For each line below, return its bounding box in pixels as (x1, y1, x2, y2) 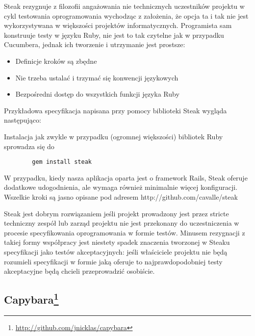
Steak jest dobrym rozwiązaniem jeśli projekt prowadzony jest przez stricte (4, 208, 229, 218)
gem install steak (32, 158, 92, 166)
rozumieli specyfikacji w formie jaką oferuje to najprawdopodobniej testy (4, 256, 223, 266)
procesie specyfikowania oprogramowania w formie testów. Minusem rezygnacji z (4, 227, 245, 237)
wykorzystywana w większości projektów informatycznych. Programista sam (4, 20, 232, 30)
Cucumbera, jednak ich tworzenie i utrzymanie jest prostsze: (4, 39, 185, 50)
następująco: (4, 115, 41, 125)
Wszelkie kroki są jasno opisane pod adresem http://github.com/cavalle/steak (4, 191, 238, 202)
